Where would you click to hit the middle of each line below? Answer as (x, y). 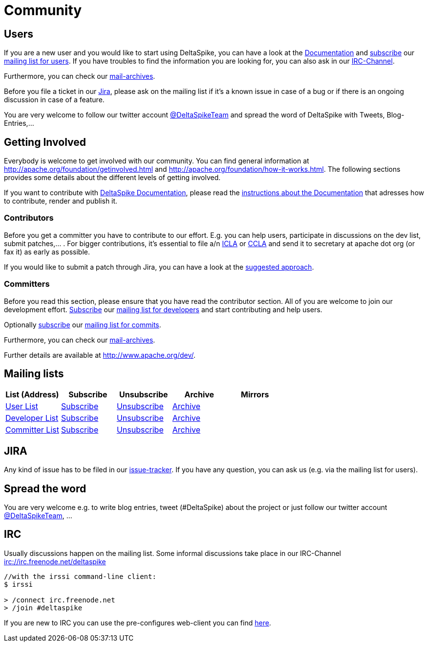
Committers (27, 284)
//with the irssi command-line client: (80, 576)
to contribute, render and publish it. (61, 201)
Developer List (32, 418)
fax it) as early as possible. (47, 252)
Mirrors (255, 395)
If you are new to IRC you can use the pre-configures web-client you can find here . (138, 623)
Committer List (32, 430)
